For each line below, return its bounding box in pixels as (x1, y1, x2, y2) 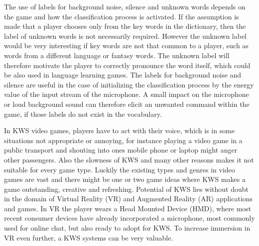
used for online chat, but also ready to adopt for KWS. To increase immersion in (4, 223, 251, 233)
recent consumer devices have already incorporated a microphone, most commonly (4, 213, 255, 223)
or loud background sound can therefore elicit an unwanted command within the (4, 98, 250, 109)
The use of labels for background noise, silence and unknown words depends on (4, 1, 246, 11)
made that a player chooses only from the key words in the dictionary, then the (4, 21, 246, 31)
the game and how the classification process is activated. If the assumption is (4, 11, 239, 21)
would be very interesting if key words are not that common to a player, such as (4, 40, 249, 51)
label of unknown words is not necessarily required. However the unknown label (4, 30, 247, 41)
